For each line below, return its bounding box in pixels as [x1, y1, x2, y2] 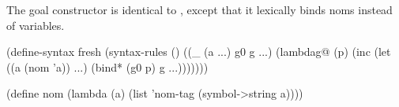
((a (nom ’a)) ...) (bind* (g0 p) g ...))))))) [6, 58, 209, 75]
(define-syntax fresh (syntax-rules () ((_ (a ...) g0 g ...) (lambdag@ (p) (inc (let [6, 43, 391, 60]
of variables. [6, 17, 65, 33]
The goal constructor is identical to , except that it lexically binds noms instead [6, 2, 393, 17]
